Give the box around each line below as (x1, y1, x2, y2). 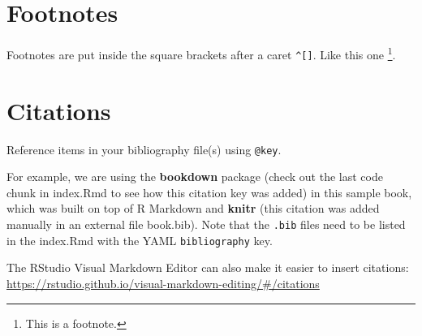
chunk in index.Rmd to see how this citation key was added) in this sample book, (6, 183, 412, 200)
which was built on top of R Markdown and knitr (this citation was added (6, 200, 380, 217)
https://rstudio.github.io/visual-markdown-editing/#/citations (6, 274, 320, 291)
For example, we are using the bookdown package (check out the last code (6, 168, 383, 185)
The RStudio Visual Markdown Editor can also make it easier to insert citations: (6, 259, 409, 276)
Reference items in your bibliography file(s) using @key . (6, 140, 282, 157)
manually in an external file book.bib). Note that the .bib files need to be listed (6, 216, 406, 232)
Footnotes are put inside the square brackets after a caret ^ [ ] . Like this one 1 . (6, 44, 396, 62)
